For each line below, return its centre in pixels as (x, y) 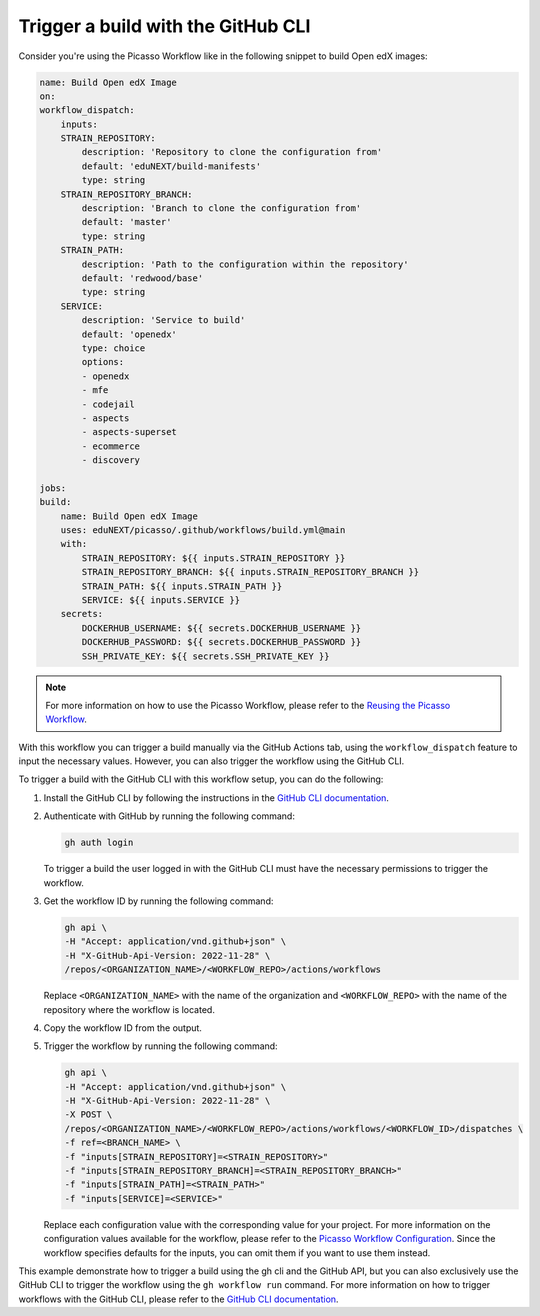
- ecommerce (110, 446)
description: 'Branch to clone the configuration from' (221, 208)
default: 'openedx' (129, 334)
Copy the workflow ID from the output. (122, 1027)
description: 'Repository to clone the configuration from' (232, 152)
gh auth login (99, 843)
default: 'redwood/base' (142, 278)
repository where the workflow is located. (129, 1009)
